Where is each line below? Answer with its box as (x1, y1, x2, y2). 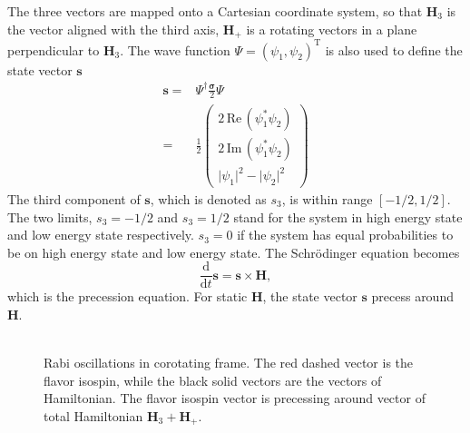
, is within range (281, 190, 373, 208)
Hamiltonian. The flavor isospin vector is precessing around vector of (44, 389, 426, 408)
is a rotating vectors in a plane (246, 19, 417, 38)
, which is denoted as (150, 190, 267, 208)
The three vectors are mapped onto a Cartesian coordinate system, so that (7, 2, 423, 20)
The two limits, (7, 207, 93, 226)
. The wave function (120, 40, 230, 59)
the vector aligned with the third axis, (7, 19, 220, 38)
